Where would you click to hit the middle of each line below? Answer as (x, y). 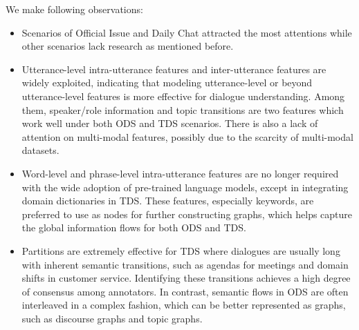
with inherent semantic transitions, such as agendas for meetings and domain (185, 264)
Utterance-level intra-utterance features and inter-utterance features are (174, 69)
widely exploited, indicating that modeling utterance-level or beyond (167, 82)
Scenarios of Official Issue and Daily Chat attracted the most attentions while (187, 32)
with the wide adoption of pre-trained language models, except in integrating (185, 187)
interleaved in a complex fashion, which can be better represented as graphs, (184, 305)
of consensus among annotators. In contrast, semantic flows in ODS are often (185, 291)
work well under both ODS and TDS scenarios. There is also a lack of (170, 123)
